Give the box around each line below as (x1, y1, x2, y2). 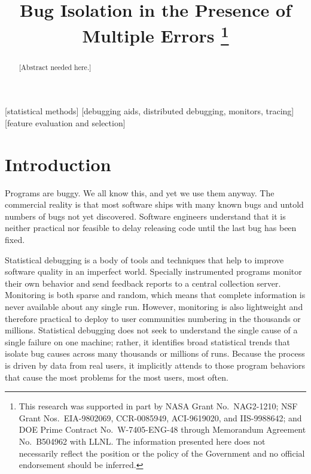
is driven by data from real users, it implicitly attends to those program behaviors (5, 358, 306, 371)
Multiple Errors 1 (82, 21, 229, 48)
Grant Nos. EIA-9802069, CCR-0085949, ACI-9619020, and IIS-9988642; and (19, 411, 302, 424)
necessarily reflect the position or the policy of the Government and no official (19, 446, 305, 459)
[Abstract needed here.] (19, 62, 92, 72)
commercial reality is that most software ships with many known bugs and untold (5, 198, 304, 211)
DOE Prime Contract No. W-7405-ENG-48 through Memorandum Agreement (19, 423, 306, 436)
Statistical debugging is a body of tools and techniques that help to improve (5, 253, 284, 266)
